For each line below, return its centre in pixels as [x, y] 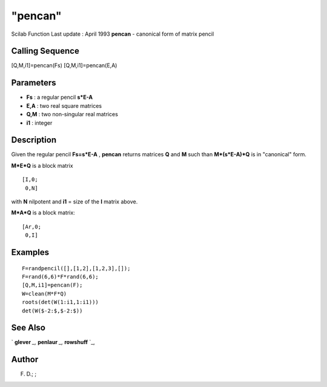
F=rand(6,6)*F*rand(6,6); [61, 276]
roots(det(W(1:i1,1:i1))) [61, 302]
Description [34, 140]
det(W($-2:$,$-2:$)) [52, 311]
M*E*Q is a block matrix [42, 165]
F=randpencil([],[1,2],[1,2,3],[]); [76, 268]
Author [25, 359]
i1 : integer [39, 123]
